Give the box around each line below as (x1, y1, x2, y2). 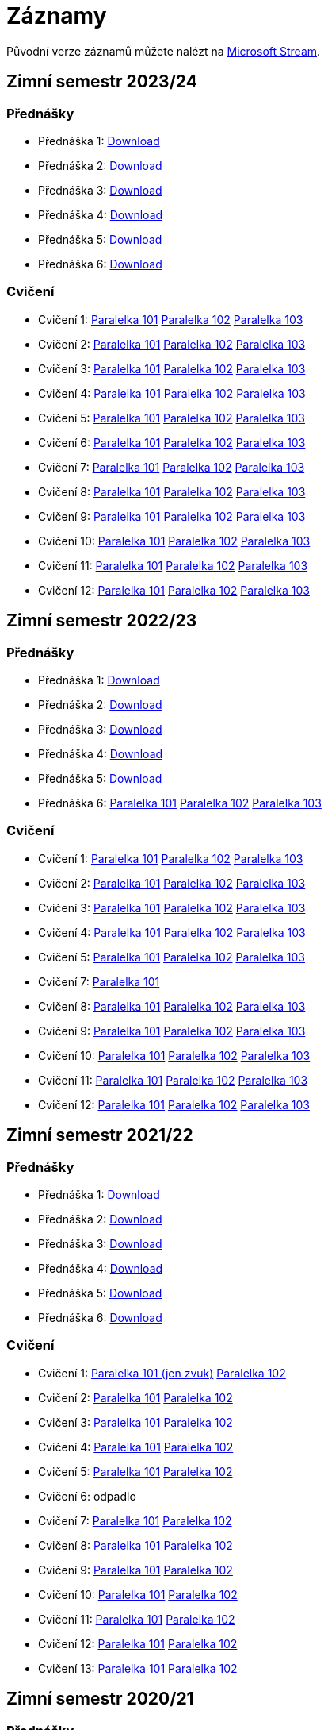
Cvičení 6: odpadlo (38, 1489, 136, 1503)
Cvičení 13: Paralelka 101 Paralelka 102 (38, 1661, 238, 1675)
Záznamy (6, 2, 107, 29)
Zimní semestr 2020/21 (6, 1689, 194, 1709)
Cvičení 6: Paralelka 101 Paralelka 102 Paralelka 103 (38, 435, 306, 449)
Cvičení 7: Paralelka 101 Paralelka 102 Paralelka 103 (38, 460, 305, 474)
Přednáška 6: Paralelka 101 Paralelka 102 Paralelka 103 (38, 796, 322, 810)
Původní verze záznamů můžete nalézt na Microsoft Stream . (6, 44, 321, 58)
